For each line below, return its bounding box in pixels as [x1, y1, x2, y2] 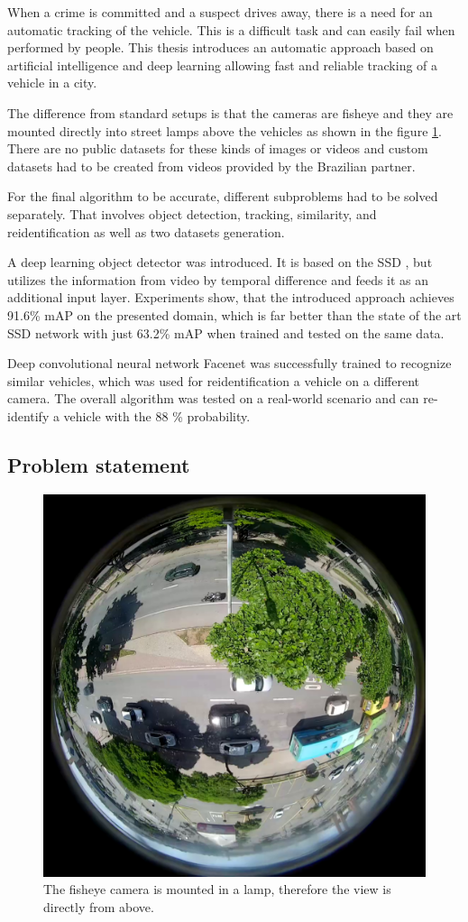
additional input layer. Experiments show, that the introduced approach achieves [7, 288, 454, 307]
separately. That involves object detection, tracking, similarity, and [7, 204, 377, 223]
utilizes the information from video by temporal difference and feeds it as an [7, 270, 429, 289]
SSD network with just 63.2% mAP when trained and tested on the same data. [7, 323, 445, 342]
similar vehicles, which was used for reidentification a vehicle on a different [7, 371, 419, 390]
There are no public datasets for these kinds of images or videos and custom [7, 139, 428, 158]
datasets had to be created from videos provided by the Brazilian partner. [7, 156, 416, 175]
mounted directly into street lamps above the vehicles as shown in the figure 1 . [7, 121, 442, 140]
